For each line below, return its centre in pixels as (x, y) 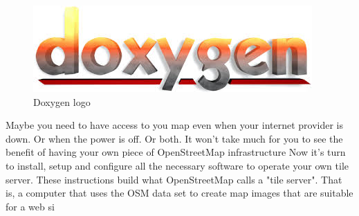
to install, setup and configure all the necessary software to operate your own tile (177, 165)
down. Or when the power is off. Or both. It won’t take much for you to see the (174, 138)
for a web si (30, 206)
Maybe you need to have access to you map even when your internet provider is (175, 125)
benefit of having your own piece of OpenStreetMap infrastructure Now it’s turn (176, 152)
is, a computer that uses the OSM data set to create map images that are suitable (179, 193)
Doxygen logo (62, 101)
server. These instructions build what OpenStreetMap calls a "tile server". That (174, 179)
